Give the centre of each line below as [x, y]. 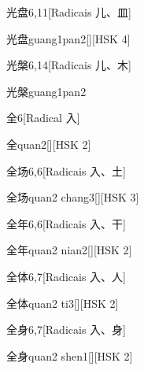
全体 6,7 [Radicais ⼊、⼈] [66, 276]
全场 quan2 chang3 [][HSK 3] [73, 197]
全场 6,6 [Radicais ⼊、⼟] [66, 170]
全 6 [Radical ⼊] [43, 118]
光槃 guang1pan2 [46, 91]
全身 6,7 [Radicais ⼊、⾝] [66, 329]
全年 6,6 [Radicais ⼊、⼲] [66, 223]
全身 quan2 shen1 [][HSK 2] [70, 355]
